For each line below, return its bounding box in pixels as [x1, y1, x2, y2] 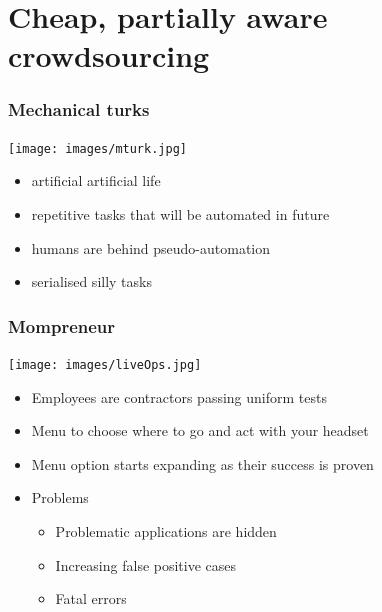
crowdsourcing [8, 35, 210, 76]
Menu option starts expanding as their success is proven [31, 453, 374, 474]
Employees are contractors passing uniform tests [31, 386, 327, 407]
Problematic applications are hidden [55, 521, 277, 542]
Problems [31, 487, 89, 508]
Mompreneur [8, 313, 116, 338]
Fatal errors [55, 588, 127, 609]
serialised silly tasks [31, 271, 152, 292]
